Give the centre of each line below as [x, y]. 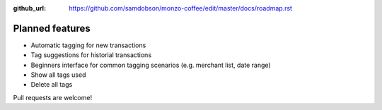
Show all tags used [58, 75]
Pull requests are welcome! [52, 97]
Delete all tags [52, 85]
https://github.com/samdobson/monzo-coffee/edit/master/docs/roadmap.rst [181, 8]
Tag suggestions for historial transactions [91, 55]
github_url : [29, 8]
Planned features [52, 28]
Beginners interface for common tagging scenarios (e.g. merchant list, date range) [151, 65]
